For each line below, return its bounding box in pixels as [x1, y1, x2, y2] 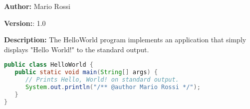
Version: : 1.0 [4, 17, 46, 28]
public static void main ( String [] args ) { [14, 69, 158, 76]
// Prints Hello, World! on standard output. [25, 76, 179, 84]
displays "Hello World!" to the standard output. [4, 44, 149, 54]
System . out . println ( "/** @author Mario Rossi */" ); [25, 84, 201, 91]
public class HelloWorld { [4, 61, 93, 69]
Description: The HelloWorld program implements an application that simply [4, 34, 247, 45]
